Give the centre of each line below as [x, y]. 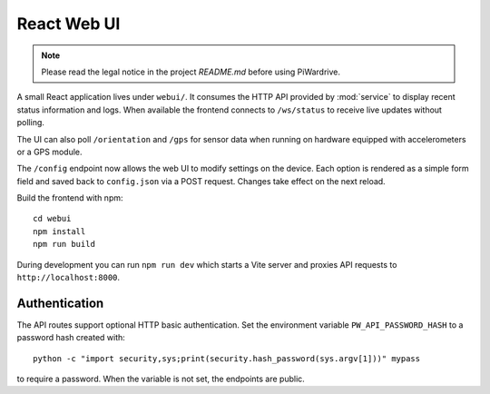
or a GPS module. [49, 152]
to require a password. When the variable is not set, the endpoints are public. [161, 379]
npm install [59, 231]
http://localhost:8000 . [69, 278]
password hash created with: [71, 338]
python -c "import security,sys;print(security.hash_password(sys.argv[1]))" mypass [227, 358]
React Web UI [69, 24]
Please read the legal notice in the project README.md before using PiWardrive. [191, 72]
